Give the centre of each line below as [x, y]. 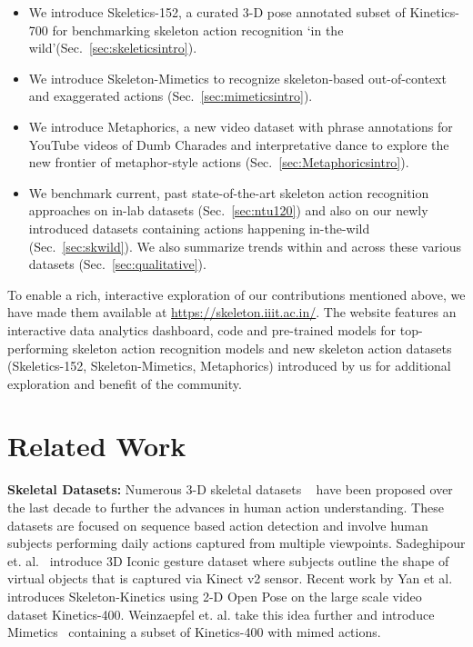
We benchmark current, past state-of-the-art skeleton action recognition [229, 192]
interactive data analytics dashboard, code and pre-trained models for [202, 329]
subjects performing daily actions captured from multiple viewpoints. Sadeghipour [236, 543]
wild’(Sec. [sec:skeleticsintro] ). [113, 48]
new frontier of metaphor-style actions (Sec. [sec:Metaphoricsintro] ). [219, 162]
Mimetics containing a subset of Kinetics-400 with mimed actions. [194, 632]
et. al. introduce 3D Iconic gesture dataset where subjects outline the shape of [228, 560]
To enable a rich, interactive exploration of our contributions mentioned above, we [236, 294]
